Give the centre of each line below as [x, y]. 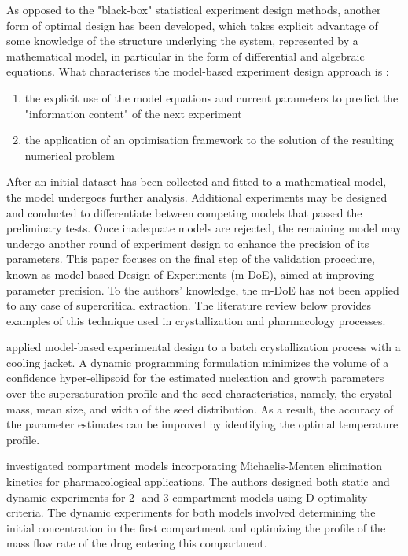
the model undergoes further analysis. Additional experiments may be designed [197, 196]
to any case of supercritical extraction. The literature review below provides [189, 305]
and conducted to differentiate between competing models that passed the [184, 212]
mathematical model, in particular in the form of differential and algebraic [186, 56]
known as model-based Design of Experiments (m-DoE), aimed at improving [191, 274]
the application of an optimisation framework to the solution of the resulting [209, 140]
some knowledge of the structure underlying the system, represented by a [182, 41]
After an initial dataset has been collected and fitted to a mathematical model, [197, 182]
